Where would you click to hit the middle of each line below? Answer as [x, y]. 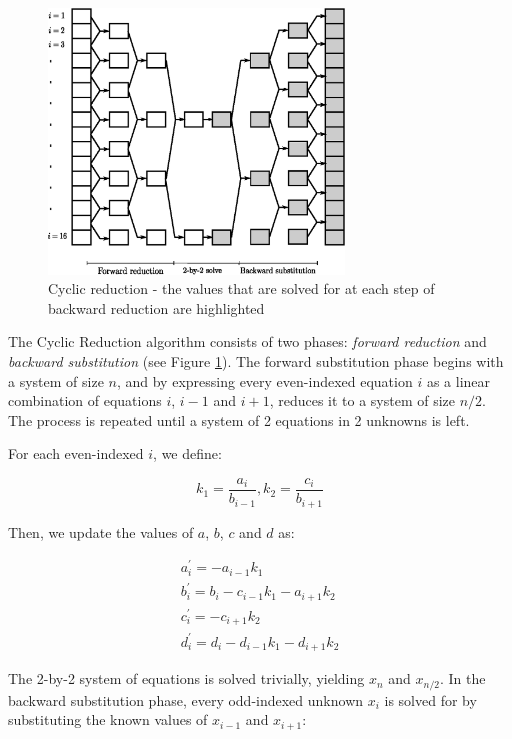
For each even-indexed [76, 453]
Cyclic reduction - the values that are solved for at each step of [241, 288]
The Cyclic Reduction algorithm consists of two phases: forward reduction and [247, 341]
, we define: [187, 453]
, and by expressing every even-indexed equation [264, 380]
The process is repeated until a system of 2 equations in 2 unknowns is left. [239, 419]
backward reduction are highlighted [156, 307]
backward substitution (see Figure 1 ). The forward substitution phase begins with [256, 361]
